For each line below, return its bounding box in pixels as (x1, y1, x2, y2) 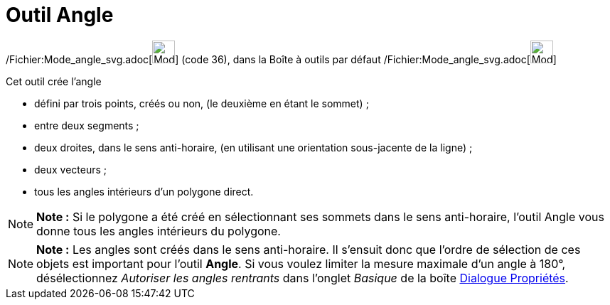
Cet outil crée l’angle (6, 75, 102, 87)
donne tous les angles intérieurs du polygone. (36, 223, 281, 238)
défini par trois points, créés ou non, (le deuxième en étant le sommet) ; (34, 97, 369, 109)
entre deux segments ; (34, 119, 139, 132)
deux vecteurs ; (34, 163, 107, 176)
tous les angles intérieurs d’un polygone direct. (34, 185, 254, 198)
